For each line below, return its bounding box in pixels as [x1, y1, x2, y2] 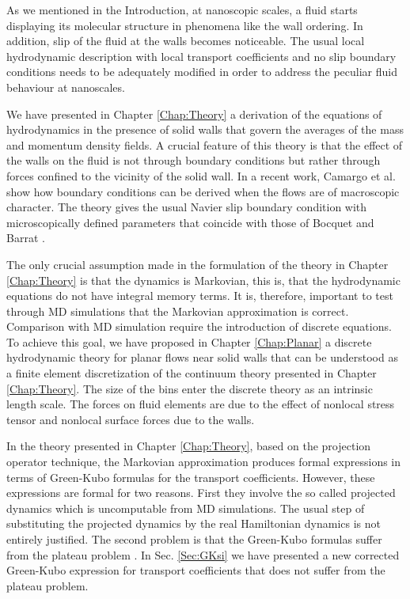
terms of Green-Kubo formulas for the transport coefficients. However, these [6, 468, 375, 485]
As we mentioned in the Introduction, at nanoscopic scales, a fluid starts [6, 2, 358, 17]
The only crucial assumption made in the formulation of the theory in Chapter [6, 256, 389, 272]
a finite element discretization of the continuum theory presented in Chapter [6, 365, 377, 381]
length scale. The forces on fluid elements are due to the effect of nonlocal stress [6, 396, 395, 412]
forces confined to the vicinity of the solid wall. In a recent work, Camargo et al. [6, 167, 396, 184]
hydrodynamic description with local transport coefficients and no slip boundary [6, 47, 397, 64]
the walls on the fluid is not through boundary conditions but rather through [6, 152, 381, 169]
